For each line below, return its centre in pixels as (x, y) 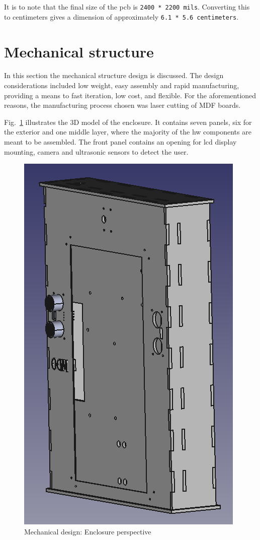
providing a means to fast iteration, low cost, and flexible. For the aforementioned (130, 95)
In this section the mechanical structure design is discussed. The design (114, 75)
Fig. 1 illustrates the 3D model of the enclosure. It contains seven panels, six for (128, 122)
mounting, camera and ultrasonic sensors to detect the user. (96, 151)
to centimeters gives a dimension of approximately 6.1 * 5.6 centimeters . (121, 16)
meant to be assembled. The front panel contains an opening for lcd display (120, 142)
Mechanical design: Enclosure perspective (88, 531)
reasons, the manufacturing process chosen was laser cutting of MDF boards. (122, 105)
